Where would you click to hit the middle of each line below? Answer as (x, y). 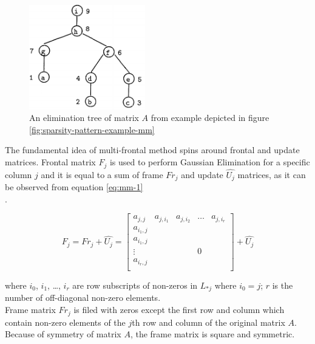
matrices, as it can (272, 174)
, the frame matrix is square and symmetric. (212, 334)
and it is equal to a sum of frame (102, 174)
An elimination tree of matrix (84, 118)
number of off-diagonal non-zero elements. (83, 298)
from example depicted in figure (210, 118)
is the (283, 285)
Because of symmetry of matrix (63, 334)
